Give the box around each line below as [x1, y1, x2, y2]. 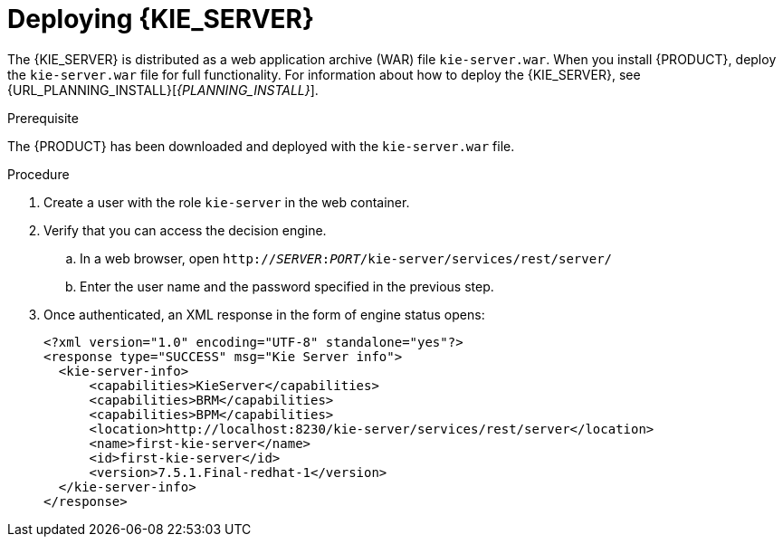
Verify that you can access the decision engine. [43, 222, 327, 238]
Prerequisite [7, 110, 79, 126]
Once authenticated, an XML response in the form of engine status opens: [43, 306, 485, 322]
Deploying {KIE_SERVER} [7, 4, 315, 34]
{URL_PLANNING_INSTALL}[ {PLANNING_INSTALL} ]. [7, 81, 319, 98]
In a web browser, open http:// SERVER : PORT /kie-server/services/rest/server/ [80, 250, 613, 266]
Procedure [7, 166, 70, 182]
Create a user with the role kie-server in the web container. [43, 194, 410, 210]
